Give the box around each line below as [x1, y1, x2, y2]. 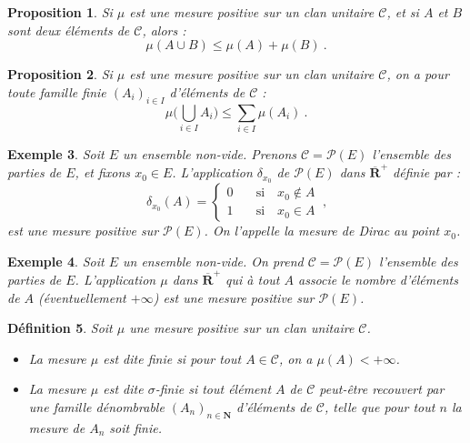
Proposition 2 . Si [7, 65, 113, 84]
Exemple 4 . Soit [7, 251, 105, 270]
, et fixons [75, 163, 131, 182]
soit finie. [109, 418, 162, 437]
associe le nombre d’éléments [298, 269, 458, 288]
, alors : [142, 20, 186, 39]
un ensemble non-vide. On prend [122, 251, 304, 270]
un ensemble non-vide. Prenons [122, 144, 297, 163]
